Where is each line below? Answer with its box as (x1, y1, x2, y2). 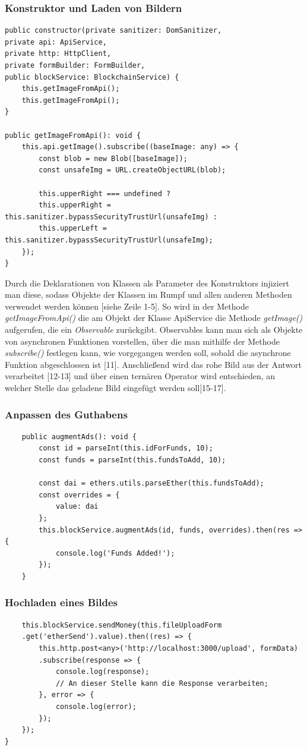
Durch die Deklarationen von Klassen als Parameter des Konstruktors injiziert (5, 276, 289, 289)
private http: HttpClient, (5, 49, 111, 58)
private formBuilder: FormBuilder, (5, 61, 145, 70)
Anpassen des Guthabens (5, 406, 128, 421)
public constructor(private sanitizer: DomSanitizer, (5, 26, 222, 35)
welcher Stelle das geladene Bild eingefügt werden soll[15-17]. (5, 382, 226, 394)
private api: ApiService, (5, 37, 107, 46)
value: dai (55, 502, 99, 511)
